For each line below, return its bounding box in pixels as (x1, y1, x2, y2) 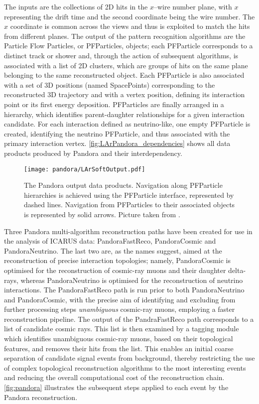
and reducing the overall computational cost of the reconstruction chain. (4, 372, 225, 383)
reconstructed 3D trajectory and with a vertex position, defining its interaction (4, 89, 245, 100)
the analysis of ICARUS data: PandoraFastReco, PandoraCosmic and (4, 236, 216, 246)
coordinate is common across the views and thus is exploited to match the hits (10, 21, 250, 31)
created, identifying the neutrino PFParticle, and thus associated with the (4, 128, 230, 138)
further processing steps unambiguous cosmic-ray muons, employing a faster (4, 304, 235, 314)
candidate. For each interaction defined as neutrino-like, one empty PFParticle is (4, 119, 251, 129)
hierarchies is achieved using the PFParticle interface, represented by (24, 189, 234, 200)
